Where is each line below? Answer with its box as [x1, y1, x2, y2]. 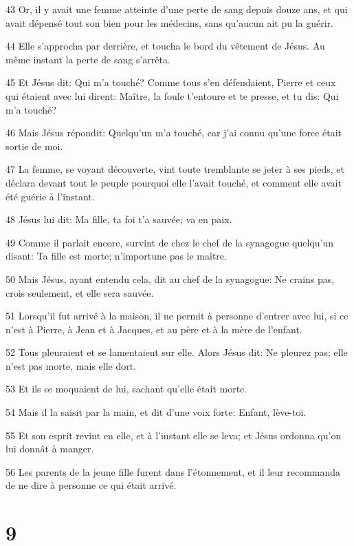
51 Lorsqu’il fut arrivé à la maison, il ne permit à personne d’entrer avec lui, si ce [5, 308, 349, 323]
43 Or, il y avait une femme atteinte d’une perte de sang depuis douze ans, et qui [5, 2, 348, 16]
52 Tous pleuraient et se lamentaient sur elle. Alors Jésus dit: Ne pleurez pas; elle [5, 345, 348, 359]
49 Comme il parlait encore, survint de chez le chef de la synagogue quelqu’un [5, 235, 334, 249]
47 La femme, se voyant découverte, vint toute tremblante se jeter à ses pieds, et [5, 162, 344, 176]
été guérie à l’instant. [5, 189, 95, 203]
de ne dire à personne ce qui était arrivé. [5, 478, 177, 492]
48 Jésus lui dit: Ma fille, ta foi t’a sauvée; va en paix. [5, 212, 232, 227]
